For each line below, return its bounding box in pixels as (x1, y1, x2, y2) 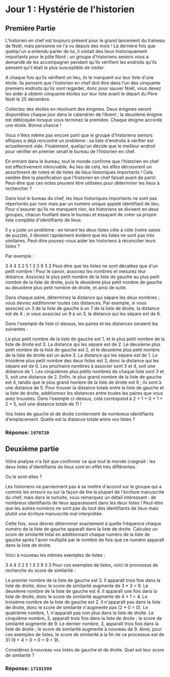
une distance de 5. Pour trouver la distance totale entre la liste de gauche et (5, 385, 164, 391)
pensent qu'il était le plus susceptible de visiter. (5, 65, 105, 70)
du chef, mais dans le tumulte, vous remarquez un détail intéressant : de (5, 494, 157, 500)
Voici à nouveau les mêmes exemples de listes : (5, 552, 105, 558)
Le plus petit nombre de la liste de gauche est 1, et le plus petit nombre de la (5, 336, 165, 342)
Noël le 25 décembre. (5, 96, 51, 102)
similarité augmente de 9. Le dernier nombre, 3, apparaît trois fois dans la (5, 620, 159, 626)
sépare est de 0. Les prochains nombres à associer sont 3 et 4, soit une (5, 363, 156, 369)
